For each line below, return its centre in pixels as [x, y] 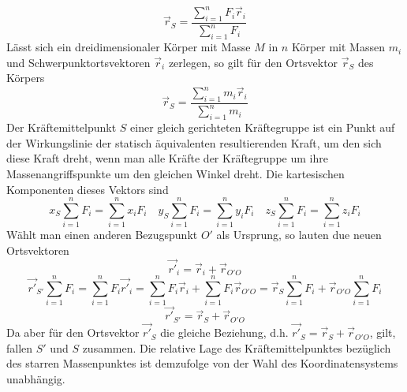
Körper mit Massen [338, 47]
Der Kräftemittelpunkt [62, 127]
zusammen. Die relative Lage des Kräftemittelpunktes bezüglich [237, 347]
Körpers [26, 78]
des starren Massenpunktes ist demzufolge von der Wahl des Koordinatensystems [202, 363]
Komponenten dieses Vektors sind [88, 189]
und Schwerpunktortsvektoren [78, 62]
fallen [20, 347]
